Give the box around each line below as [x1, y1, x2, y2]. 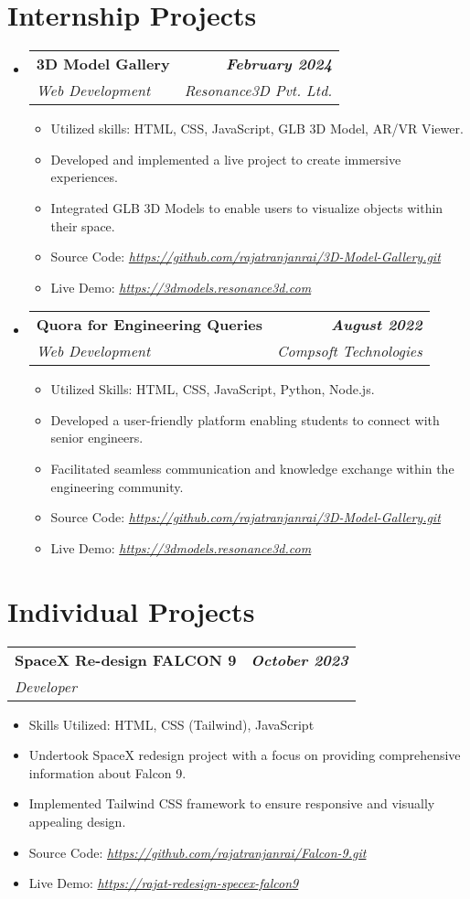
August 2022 [331, 314, 422, 336]
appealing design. [28, 811, 126, 830]
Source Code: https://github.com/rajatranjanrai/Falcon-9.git [28, 842, 367, 862]
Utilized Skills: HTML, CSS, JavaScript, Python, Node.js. [50, 380, 375, 399]
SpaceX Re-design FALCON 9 [15, 648, 237, 670]
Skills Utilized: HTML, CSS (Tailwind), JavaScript [28, 714, 315, 733]
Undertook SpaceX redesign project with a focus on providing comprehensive [28, 745, 461, 765]
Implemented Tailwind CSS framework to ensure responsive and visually [28, 794, 435, 813]
